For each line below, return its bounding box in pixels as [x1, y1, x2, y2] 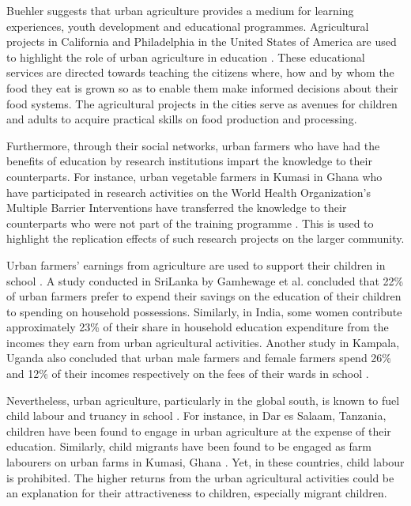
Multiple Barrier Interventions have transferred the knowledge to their [6, 199, 347, 216]
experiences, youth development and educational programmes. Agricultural [6, 17, 369, 34]
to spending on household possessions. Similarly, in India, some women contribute [6, 303, 402, 319]
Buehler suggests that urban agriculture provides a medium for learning [6, 2, 354, 18]
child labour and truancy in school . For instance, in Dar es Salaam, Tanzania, [6, 407, 386, 424]
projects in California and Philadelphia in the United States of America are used [6, 33, 397, 50]
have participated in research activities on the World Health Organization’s [6, 183, 371, 200]
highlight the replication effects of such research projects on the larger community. [6, 230, 405, 247]
